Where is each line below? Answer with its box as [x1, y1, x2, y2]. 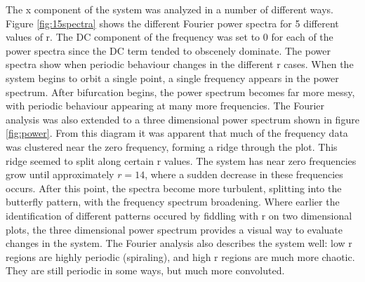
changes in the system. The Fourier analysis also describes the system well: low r [6, 236, 352, 250]
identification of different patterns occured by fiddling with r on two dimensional [6, 208, 352, 222]
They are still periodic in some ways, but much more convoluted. [6, 263, 285, 278]
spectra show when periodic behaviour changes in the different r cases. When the [6, 57, 354, 72]
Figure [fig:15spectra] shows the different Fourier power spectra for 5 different [6, 15, 339, 30]
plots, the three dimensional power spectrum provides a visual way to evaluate [6, 222, 343, 236]
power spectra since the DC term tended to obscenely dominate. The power [6, 43, 331, 58]
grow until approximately [6, 167, 114, 182]
